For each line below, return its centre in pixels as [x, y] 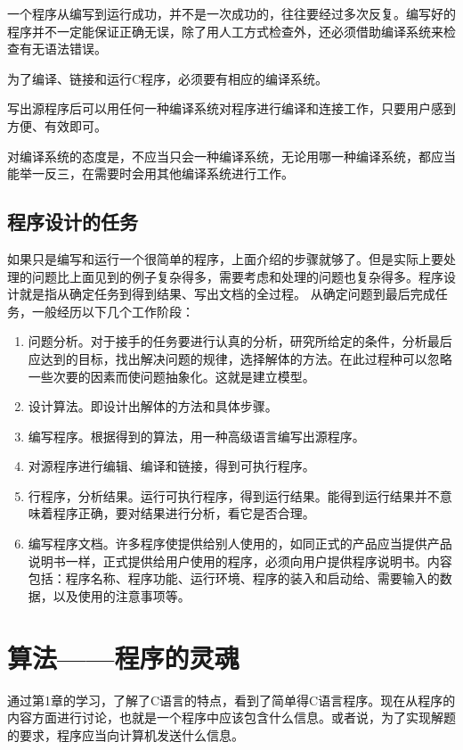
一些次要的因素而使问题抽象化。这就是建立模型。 [171, 376]
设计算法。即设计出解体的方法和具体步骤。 [153, 406]
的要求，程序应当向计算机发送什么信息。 [126, 734]
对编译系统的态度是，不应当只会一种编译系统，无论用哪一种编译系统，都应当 [231, 156]
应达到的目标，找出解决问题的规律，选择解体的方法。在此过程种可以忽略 [240, 358]
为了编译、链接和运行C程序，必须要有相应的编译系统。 [168, 78]
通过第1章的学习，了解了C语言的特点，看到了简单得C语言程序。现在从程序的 [231, 700]
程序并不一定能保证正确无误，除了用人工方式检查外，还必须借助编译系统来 [225, 31]
